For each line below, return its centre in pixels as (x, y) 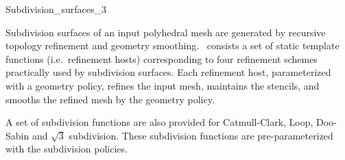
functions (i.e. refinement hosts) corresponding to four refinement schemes (162, 58)
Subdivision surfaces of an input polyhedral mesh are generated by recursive (166, 32)
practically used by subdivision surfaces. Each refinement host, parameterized (168, 72)
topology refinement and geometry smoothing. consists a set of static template (172, 45)
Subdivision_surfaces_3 (56, 9)
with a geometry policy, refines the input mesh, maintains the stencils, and (163, 85)
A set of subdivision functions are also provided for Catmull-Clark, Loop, (159, 122)
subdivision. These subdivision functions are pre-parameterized (201, 135)
